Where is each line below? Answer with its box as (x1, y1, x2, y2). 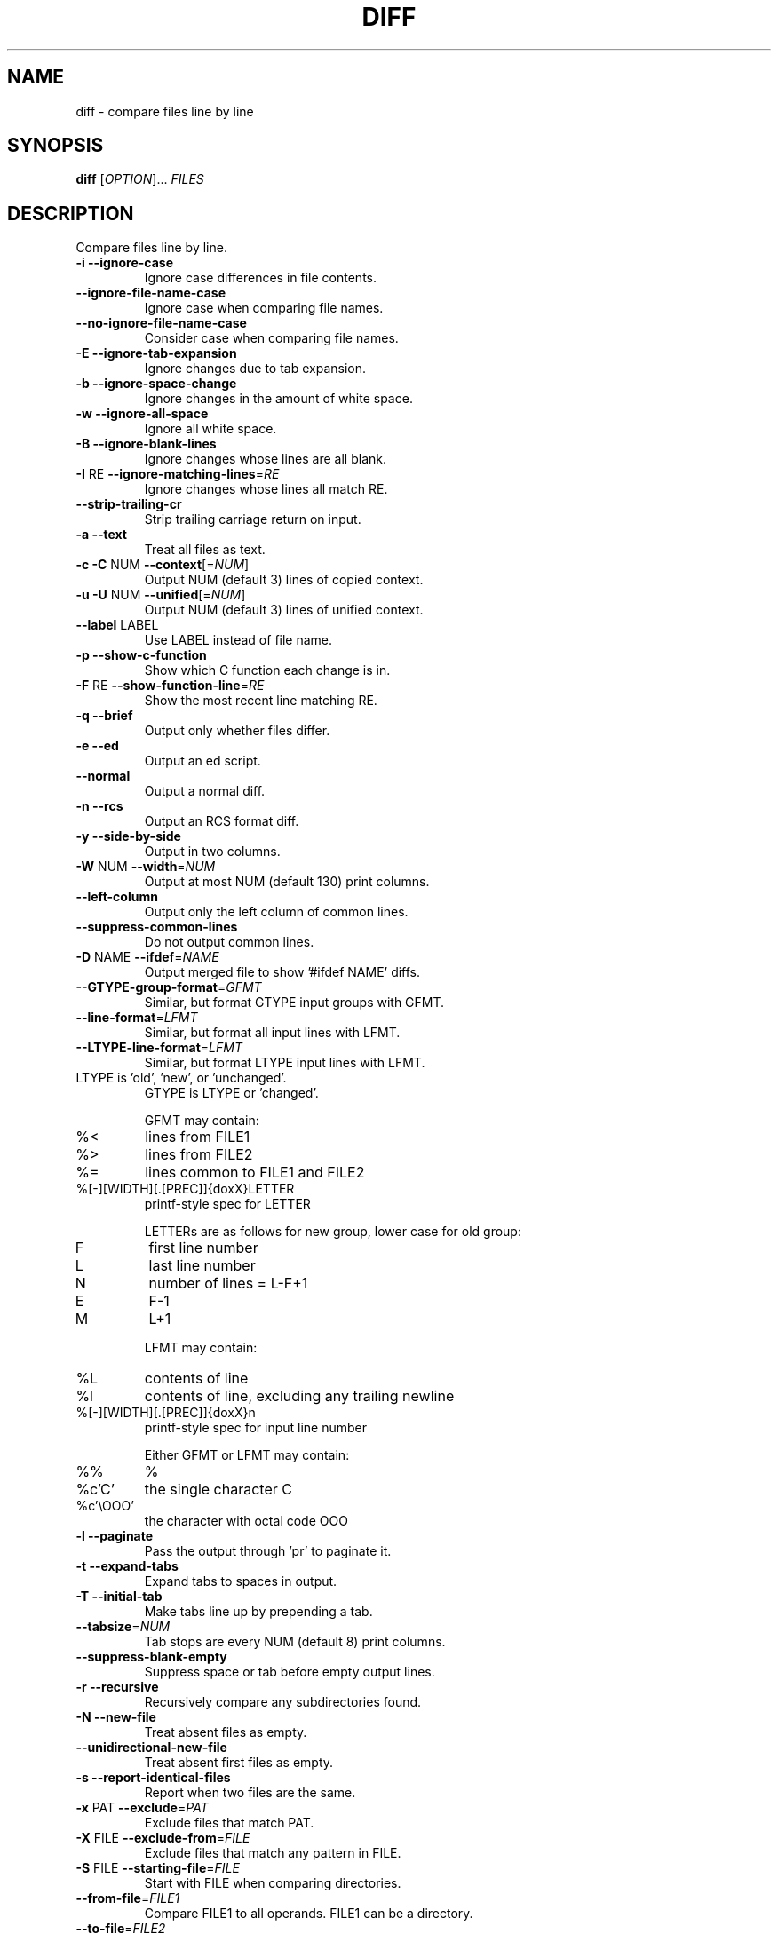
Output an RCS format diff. (144, 813, 299, 829)
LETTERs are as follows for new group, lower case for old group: (144, 1224, 521, 1240)
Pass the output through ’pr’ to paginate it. (144, 1543, 392, 1559)
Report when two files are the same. (144, 1785, 356, 1801)
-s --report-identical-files (75, 1770, 231, 1786)
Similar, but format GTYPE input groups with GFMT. (144, 995, 445, 1011)
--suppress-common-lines (75, 919, 238, 935)
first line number (148, 1239, 258, 1257)
